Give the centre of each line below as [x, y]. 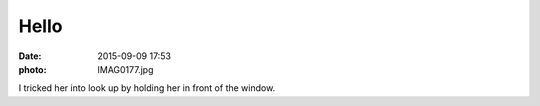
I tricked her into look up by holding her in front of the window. [147, 88]
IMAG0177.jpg [125, 69]
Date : [30, 56]
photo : [32, 69]
